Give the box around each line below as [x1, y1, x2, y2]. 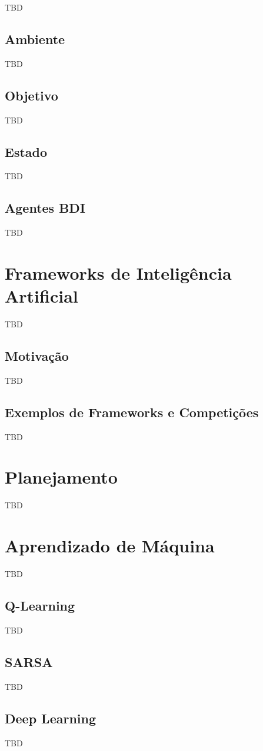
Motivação [5, 347, 69, 365]
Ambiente [5, 29, 65, 48]
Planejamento [5, 465, 118, 489]
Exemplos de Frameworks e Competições [5, 403, 259, 421]
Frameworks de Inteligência [5, 260, 232, 284]
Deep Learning [5, 709, 96, 727]
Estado [5, 142, 48, 160]
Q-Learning [5, 596, 75, 615]
